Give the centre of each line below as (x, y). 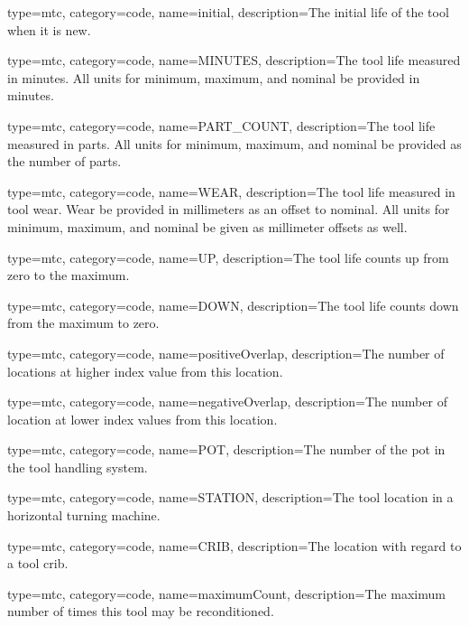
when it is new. (49, 29)
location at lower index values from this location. (143, 419)
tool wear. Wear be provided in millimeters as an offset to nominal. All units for (229, 209)
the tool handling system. (78, 467)
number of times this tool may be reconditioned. (141, 611)
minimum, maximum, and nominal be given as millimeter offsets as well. (207, 226)
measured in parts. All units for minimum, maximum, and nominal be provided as (234, 143)
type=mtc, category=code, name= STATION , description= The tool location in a (230, 497)
